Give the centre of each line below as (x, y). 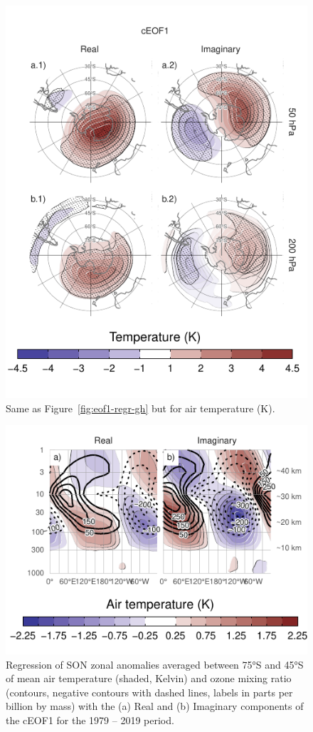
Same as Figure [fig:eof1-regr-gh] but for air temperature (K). (140, 408)
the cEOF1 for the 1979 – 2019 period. (90, 720)
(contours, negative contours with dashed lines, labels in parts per (149, 692)
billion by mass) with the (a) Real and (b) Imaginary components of (155, 706)
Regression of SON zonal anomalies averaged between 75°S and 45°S (155, 664)
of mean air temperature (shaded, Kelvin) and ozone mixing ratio (149, 678)
